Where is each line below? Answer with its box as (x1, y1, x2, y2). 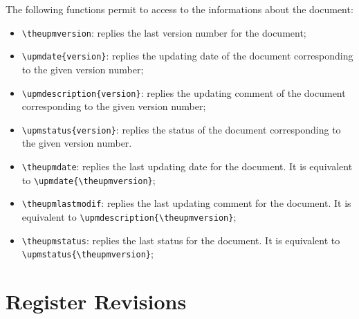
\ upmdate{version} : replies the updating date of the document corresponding (21, 48, 353, 63)
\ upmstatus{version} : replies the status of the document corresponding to (21, 122, 341, 136)
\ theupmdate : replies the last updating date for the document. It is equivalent (21, 159, 353, 173)
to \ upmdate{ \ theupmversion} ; (21, 172, 156, 187)
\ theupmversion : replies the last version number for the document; (21, 25, 306, 39)
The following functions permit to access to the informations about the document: (6, 2, 353, 16)
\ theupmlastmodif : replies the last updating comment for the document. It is (21, 196, 351, 210)
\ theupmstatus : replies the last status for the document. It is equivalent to (21, 233, 340, 247)
